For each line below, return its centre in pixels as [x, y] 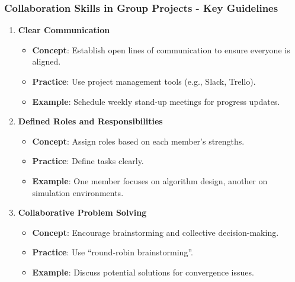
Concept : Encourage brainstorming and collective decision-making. [155, 232]
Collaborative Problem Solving [82, 212]
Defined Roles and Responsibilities [90, 121]
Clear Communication [64, 30]
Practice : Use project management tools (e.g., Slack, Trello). [144, 81]
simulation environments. [78, 192]
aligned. [47, 61]
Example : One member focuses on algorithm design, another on [150, 180]
